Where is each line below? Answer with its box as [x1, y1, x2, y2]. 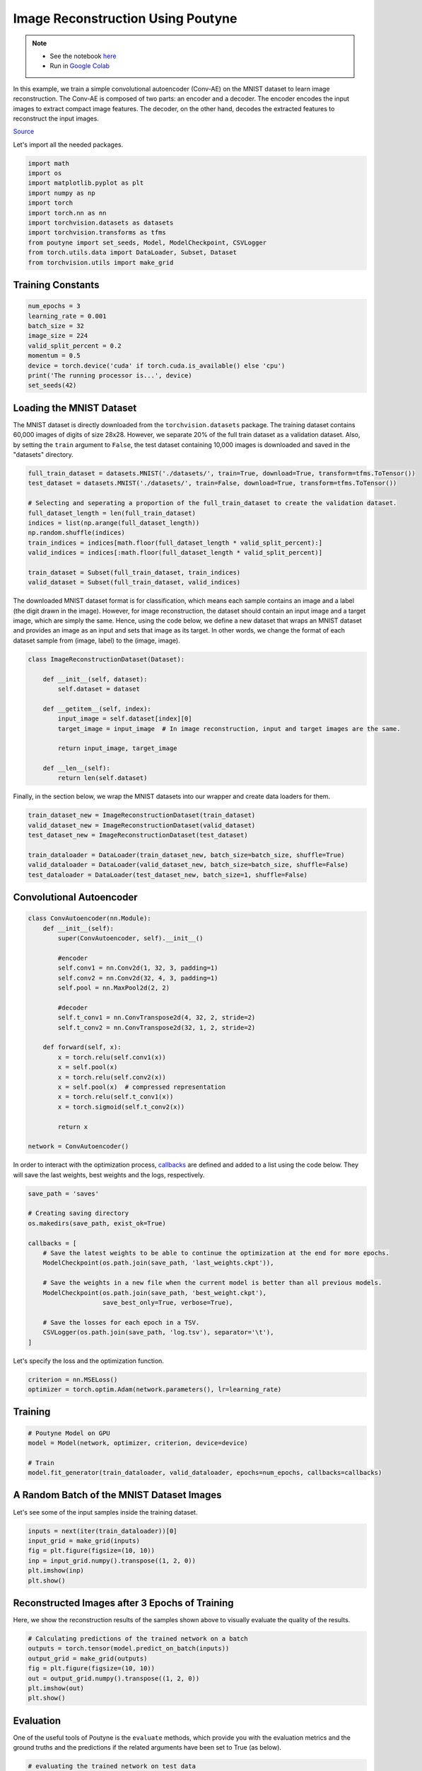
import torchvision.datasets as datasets [28, 219, 174, 227]
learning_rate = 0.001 [28, 312, 107, 320]
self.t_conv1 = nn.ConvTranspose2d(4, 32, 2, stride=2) [57, 1014, 256, 1022]
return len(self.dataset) [57, 774, 148, 782]
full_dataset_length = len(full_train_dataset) [28, 509, 196, 517]
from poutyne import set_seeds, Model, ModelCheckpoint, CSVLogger [28, 238, 267, 247]
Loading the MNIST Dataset [13, 402, 137, 414]
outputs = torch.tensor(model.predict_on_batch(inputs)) [28, 1644, 230, 1653]
